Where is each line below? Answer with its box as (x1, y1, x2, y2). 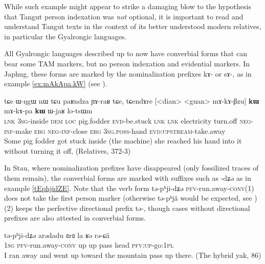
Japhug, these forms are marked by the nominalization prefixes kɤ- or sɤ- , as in (4, 68, 252, 79)
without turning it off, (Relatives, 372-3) (4, 145, 131, 156)
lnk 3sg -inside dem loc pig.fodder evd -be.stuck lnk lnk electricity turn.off (4, 115, 237, 126)
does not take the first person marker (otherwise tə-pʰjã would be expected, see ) (4, 193, 257, 203)
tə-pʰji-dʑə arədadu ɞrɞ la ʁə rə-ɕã (4, 229, 110, 240)
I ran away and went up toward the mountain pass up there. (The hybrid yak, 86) (4, 250, 261, 260)
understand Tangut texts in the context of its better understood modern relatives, (4, 21, 261, 32)
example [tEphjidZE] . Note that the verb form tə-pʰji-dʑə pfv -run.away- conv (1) (4, 182, 254, 193)
